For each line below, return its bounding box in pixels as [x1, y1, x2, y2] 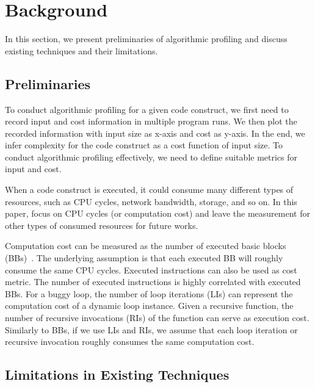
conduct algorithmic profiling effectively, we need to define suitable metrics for [5, 150, 298, 163]
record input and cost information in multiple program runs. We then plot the [5, 115, 297, 128]
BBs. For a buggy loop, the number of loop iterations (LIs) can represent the [5, 287, 293, 300]
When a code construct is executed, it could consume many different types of [5, 183, 294, 196]
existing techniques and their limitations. [5, 44, 158, 57]
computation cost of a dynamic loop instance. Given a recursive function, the [5, 299, 294, 312]
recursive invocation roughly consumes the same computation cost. [5, 335, 255, 348]
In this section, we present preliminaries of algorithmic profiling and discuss [5, 32, 288, 45]
